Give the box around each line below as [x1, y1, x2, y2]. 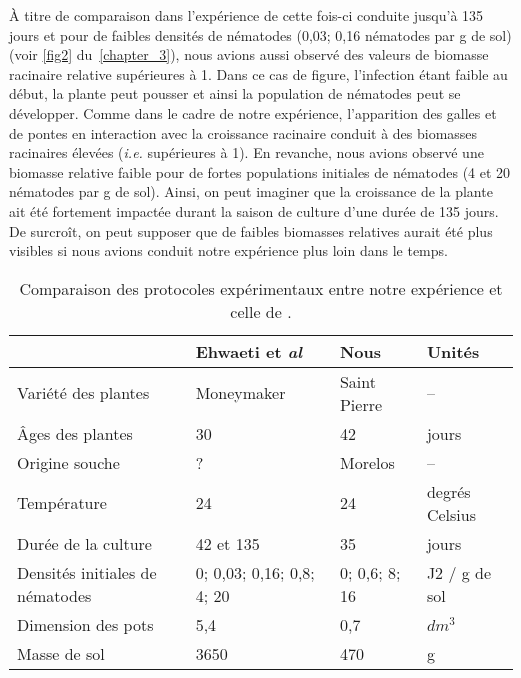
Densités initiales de [17, 560, 157, 584]
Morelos [339, 450, 395, 474]
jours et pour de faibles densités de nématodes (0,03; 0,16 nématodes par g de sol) [9, 24, 512, 45]
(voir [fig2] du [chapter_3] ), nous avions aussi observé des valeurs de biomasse [9, 44, 489, 65]
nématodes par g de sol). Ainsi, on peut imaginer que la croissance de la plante [9, 181, 493, 202]
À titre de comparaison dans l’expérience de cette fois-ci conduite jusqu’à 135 [9, 5, 484, 25]
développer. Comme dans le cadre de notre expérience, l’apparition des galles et [9, 102, 497, 123]
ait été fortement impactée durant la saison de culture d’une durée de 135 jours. [9, 200, 499, 221]
